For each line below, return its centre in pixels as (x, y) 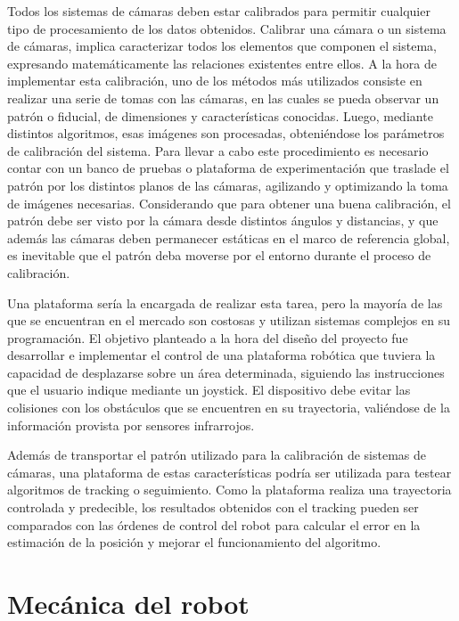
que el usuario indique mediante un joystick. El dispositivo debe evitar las (209, 390)
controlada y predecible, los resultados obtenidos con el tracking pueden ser (213, 507)
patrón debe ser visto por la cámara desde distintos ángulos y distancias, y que (223, 221)
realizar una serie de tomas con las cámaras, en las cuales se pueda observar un (223, 98)
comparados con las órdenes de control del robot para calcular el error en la (214, 524)
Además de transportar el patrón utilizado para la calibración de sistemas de (217, 455)
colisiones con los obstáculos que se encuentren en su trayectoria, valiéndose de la (229, 408)
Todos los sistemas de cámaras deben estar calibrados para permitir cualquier (219, 11)
